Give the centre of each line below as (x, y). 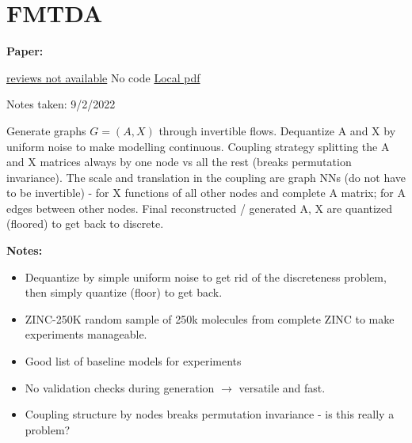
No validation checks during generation (120, 387)
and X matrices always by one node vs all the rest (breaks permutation (179, 162)
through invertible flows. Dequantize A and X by (277, 130)
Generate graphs (46, 130)
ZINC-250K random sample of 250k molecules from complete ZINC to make (210, 318)
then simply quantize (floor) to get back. (124, 292)
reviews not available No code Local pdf (103, 77)
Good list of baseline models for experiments (133, 361)
